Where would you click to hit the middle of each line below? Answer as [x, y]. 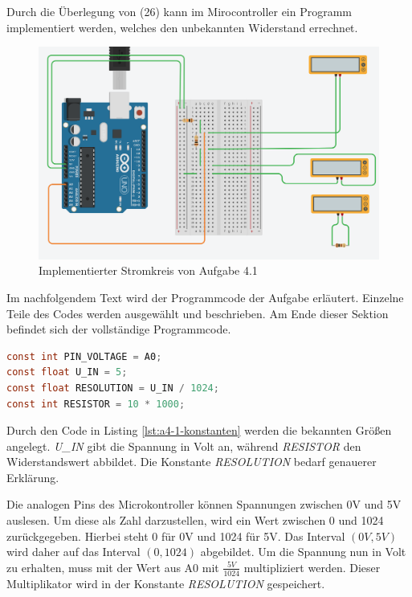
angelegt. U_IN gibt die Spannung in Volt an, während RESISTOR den [184, 446]
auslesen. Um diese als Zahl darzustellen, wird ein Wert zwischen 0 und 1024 [195, 520]
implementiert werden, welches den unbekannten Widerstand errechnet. [182, 27]
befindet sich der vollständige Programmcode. [119, 329]
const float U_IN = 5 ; [67, 372]
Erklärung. [33, 477]
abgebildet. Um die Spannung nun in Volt [303, 552]
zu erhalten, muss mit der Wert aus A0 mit [113, 567]
